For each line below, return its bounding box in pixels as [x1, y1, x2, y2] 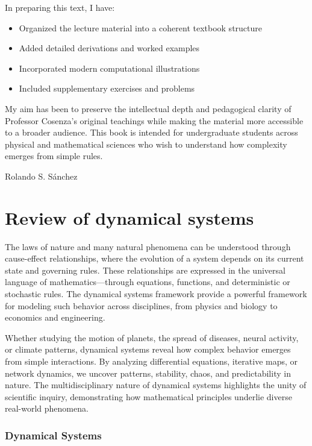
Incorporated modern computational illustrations [19, 61, 200, 74]
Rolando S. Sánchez [5, 169, 78, 182]
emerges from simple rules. [5, 149, 103, 162]
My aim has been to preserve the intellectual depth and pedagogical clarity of [5, 102, 292, 115]
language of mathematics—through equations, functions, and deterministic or [5, 275, 290, 288]
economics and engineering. [5, 311, 105, 324]
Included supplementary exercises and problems [19, 82, 195, 95]
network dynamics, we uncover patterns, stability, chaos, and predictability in [5, 366, 291, 379]
